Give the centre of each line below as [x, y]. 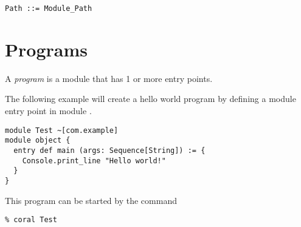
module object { [38, 141]
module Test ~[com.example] [62, 130]
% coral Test [31, 220]
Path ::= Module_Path [49, 8]
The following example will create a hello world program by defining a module [150, 99]
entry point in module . [48, 110]
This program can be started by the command [91, 200]
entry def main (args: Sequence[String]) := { [109, 150]
